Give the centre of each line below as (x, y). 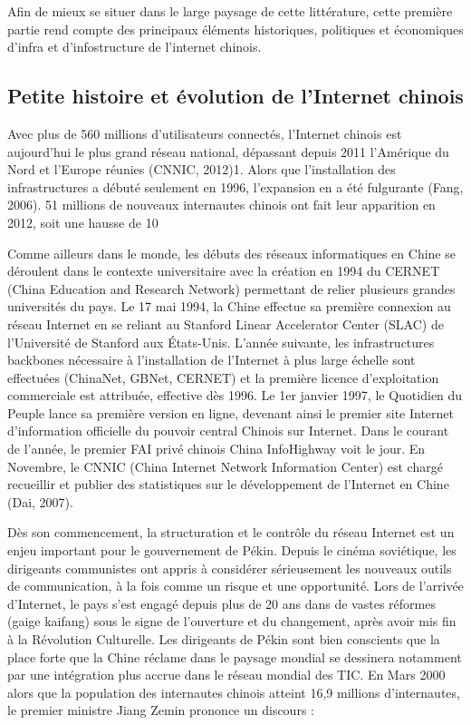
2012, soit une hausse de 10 (83, 222)
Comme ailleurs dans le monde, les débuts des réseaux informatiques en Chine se (231, 253)
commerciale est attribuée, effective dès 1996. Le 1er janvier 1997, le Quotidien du (235, 395)
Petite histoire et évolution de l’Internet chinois (235, 96)
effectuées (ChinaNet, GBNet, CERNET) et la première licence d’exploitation (223, 377)
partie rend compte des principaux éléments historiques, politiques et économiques (235, 29)
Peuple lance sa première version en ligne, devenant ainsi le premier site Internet (231, 412)
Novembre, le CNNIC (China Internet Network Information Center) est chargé (225, 466)
